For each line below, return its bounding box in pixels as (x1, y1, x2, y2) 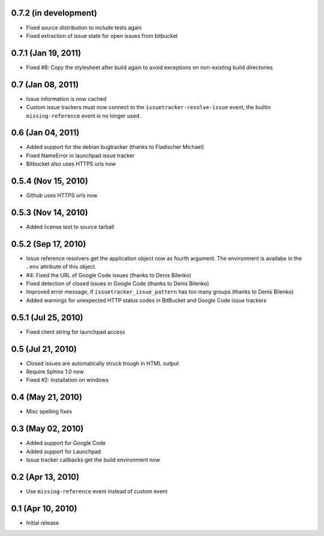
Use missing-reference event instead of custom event (26, 487, 168, 495)
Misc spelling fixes (26, 408, 72, 415)
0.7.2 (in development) (11, 8, 97, 18)
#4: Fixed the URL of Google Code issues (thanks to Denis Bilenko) (26, 271, 192, 279)
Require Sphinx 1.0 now (26, 368, 84, 375)
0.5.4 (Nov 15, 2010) (11, 176, 88, 186)
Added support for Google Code (26, 439, 106, 447)
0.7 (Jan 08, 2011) (11, 79, 79, 89)
